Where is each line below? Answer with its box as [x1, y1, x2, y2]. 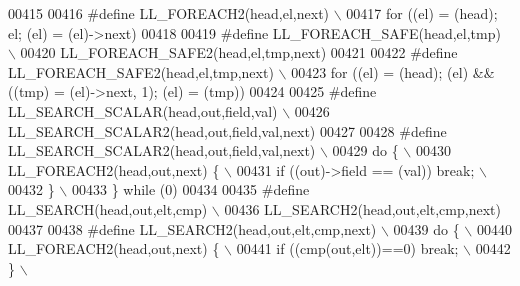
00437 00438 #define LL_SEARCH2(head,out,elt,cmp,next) [8, 218, 377, 239]
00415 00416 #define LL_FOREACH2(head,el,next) [8, 3, 330, 23]
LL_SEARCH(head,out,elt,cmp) [8, 198, 208, 219]
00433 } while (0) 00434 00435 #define [71, 179, 310, 200]
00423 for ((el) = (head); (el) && [291, 61, 495, 82]
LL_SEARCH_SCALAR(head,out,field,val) [8, 100, 278, 121]
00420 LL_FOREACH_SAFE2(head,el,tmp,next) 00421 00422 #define [20, 42, 458, 63]
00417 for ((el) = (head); [346, 3, 498, 23]
